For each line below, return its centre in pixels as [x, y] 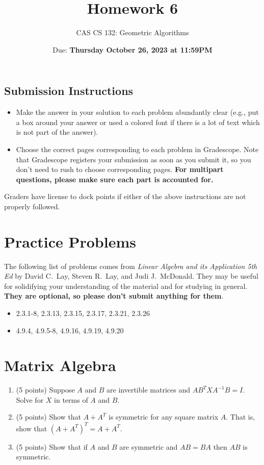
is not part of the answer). [57, 132]
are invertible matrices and [148, 390]
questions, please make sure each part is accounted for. [115, 179]
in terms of [71, 399]
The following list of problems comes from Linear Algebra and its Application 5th [131, 266]
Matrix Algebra [60, 365]
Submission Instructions [69, 91]
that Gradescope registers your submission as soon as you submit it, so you [134, 159]
